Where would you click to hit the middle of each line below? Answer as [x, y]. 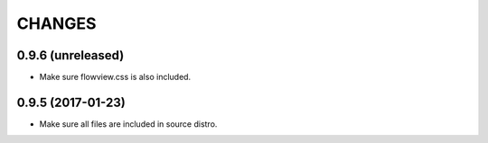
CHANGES [56, 23]
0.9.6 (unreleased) [70, 55]
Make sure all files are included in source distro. [128, 124]
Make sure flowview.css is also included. [115, 77]
